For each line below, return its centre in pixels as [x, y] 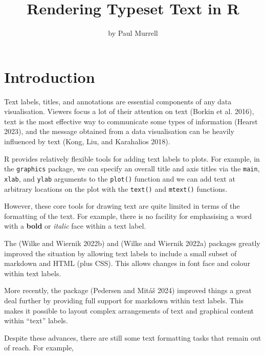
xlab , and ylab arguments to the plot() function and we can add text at [120, 178]
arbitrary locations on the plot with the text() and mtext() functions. [116, 188]
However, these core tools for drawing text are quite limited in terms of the [122, 206]
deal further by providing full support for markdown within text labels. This [124, 300]
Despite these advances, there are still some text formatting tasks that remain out [133, 337]
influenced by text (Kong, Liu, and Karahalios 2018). [87, 141]
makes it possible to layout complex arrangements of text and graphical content [129, 310]
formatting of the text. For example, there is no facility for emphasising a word [128, 216]
